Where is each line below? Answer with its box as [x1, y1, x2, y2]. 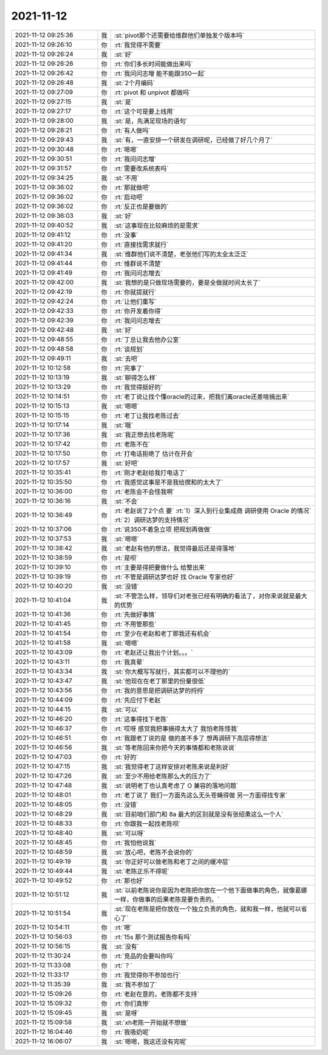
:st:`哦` [114, 420, 134, 429]
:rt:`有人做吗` [114, 126, 151, 134]
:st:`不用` [114, 173, 140, 182]
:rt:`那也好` [114, 876, 145, 885]
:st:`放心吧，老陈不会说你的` [114, 848, 194, 856]
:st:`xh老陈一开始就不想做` [114, 1018, 189, 1026]
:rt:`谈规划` [114, 344, 145, 353]
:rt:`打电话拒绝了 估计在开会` [114, 449, 195, 458]
